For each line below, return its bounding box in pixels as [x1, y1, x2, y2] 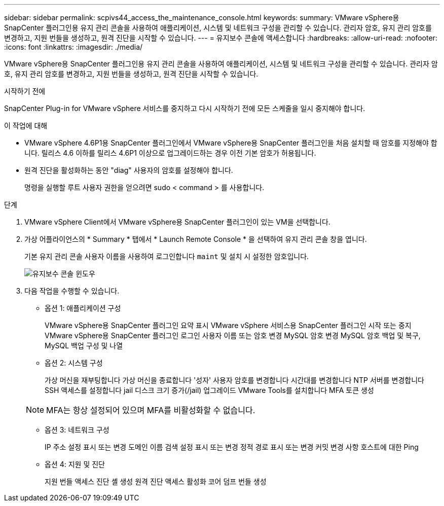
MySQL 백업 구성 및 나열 [45, 341, 123, 350]
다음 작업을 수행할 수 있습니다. [24, 286, 120, 295]
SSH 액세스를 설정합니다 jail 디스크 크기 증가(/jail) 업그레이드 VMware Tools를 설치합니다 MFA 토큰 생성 [45, 386, 374, 394]
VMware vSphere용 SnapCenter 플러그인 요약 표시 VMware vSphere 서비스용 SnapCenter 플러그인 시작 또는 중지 [45, 321, 412, 330]
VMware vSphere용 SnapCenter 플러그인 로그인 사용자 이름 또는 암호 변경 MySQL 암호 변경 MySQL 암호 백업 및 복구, [45, 331, 421, 340]
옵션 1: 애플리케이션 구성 [45, 304, 121, 312]
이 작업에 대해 [4, 121, 48, 130]
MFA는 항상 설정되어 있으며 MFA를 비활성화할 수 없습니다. [46, 405, 255, 415]
